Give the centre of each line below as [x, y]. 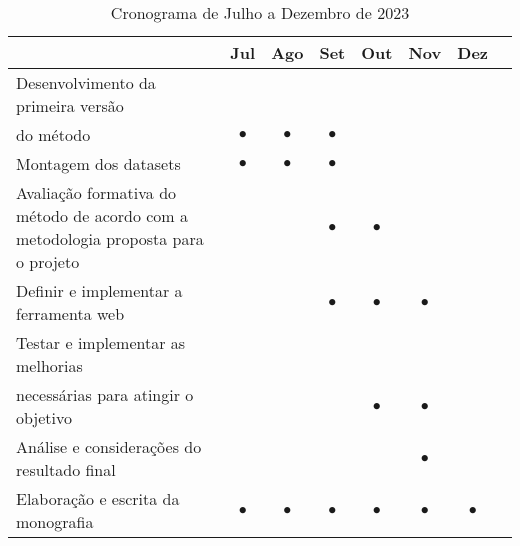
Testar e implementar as [101, 342]
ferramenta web [70, 313]
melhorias [49, 365]
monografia [55, 521]
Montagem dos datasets [98, 163]
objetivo [44, 417]
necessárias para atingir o [105, 394]
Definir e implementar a [99, 290]
